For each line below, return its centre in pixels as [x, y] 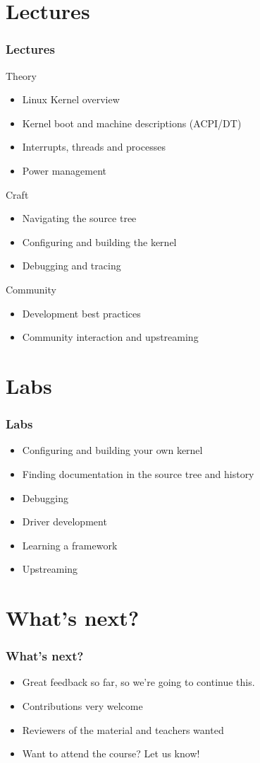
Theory [21, 75]
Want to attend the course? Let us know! [111, 753]
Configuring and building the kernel [99, 241]
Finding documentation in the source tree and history [138, 473]
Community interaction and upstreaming [110, 337]
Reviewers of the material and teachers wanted [123, 729]
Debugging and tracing [72, 266]
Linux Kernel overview [71, 99]
